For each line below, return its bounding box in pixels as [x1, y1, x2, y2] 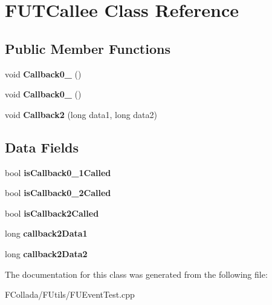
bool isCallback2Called [5, 206, 99, 219]
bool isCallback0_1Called [5, 166, 111, 179]
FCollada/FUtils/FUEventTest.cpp [5, 288, 135, 301]
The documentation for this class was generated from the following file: [5, 267, 268, 280]
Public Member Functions [5, 39, 170, 57]
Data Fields [5, 137, 79, 156]
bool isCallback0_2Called [5, 186, 111, 199]
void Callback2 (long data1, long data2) [5, 108, 158, 120]
